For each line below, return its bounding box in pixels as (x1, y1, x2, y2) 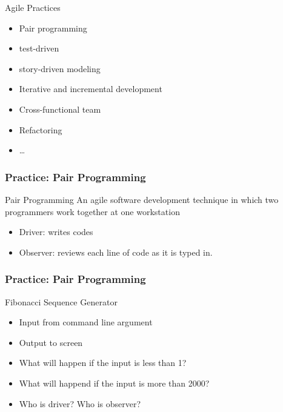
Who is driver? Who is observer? (19, 397, 141, 410)
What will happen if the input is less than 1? (19, 356, 187, 369)
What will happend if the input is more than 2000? (19, 376, 210, 389)
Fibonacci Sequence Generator (5, 295, 118, 308)
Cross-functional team (19, 102, 101, 115)
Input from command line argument (19, 316, 153, 328)
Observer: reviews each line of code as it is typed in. (19, 245, 213, 258)
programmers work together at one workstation (5, 205, 180, 218)
